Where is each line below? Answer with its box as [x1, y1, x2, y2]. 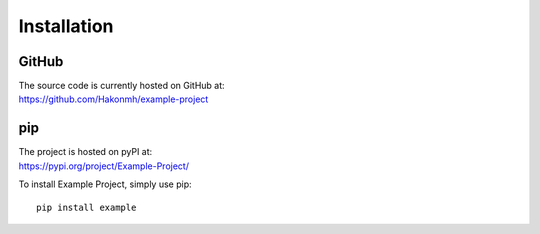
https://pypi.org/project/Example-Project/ [18, 160, 190, 172]
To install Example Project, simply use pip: [18, 178, 192, 190]
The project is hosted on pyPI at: [18, 146, 153, 158]
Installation [18, 15, 114, 37]
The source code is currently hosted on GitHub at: [18, 80, 225, 92]
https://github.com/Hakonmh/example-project [18, 93, 209, 105]
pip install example [36, 201, 137, 213]
